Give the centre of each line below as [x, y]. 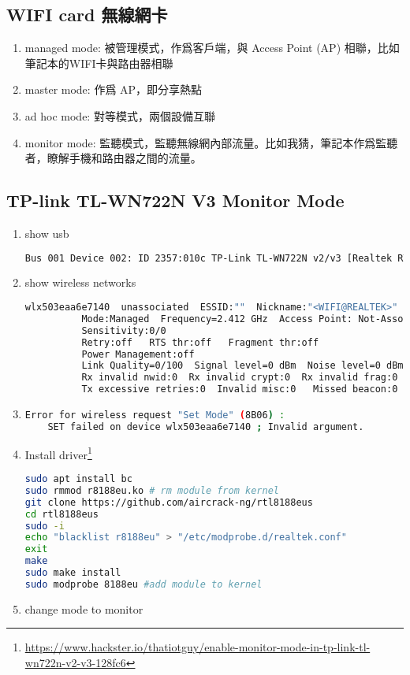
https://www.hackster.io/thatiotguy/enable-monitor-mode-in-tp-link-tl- [198, 647]
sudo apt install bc [78, 479]
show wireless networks [80, 282]
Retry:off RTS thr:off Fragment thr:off [200, 342]
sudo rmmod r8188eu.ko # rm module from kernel [152, 490]
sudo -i [45, 526]
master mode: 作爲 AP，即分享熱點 [114, 89]
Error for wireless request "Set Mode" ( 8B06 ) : [155, 415]
